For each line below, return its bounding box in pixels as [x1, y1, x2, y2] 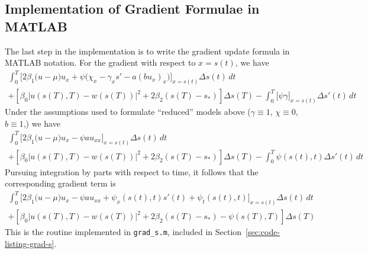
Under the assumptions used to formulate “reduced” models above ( [5, 105, 251, 118]
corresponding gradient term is [5, 177, 116, 189]
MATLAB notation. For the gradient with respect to [5, 56, 196, 69]
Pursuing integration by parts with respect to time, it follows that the [5, 165, 259, 178]
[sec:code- [246, 226, 280, 238]
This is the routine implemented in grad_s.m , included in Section [5, 226, 242, 238]
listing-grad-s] [5, 237, 54, 249]
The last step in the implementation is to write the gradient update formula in [5, 44, 290, 57]
